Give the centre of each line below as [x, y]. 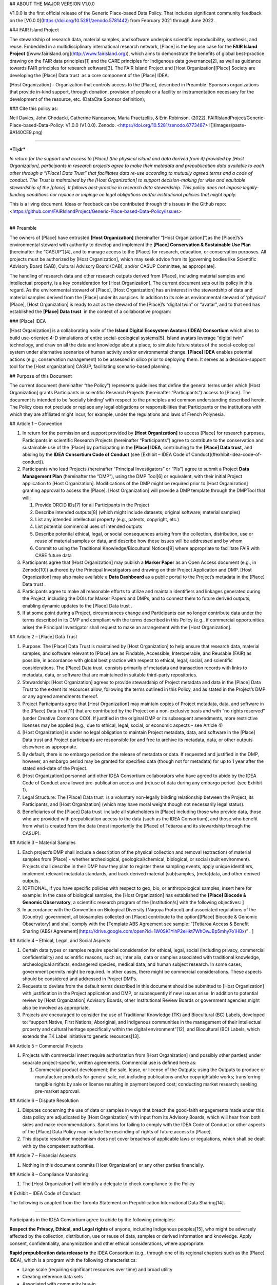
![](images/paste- [227, 125]
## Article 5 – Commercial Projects [46, 1045]
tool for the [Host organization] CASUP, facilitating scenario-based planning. [90, 366]
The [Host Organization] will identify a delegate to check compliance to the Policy [108, 1184]
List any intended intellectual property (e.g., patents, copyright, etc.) [107, 519]
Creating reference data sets [53, 1277]
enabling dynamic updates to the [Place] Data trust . [77, 605]
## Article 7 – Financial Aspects [43, 1155]
